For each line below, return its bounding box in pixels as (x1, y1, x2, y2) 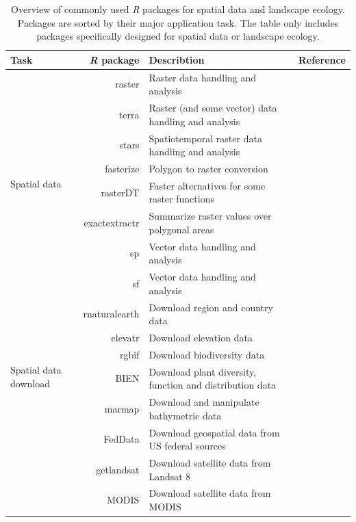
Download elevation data (149, 330, 253, 344)
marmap (104, 401, 140, 415)
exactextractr (84, 216, 140, 230)
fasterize (105, 161, 140, 175)
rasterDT (101, 185, 140, 199)
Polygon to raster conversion (149, 161, 268, 175)
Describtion (149, 52, 205, 66)
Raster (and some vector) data (149, 101, 277, 115)
